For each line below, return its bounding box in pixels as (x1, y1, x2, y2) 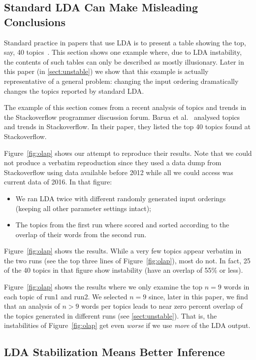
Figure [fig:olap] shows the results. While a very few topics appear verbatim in (4, 246, 242, 256)
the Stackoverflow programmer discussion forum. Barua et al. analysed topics (4, 111, 240, 122)
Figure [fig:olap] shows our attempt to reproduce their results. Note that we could (4, 147, 252, 158)
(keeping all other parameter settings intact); (15, 203, 152, 213)
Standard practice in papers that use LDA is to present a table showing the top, (4, 37, 246, 47)
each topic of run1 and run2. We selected (4, 291, 128, 301)
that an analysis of (4, 301, 60, 311)
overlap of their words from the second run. (15, 229, 147, 239)
